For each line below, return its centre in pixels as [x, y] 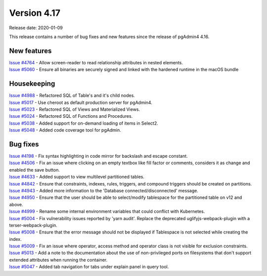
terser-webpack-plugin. [33, 225]
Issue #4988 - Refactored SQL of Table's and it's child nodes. [72, 95]
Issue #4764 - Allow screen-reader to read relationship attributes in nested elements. [96, 62]
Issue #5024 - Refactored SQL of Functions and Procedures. [71, 116]
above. [16, 204]
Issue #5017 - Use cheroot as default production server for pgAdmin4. [81, 102]
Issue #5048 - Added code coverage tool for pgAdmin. [65, 130]
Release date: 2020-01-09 [36, 28]
